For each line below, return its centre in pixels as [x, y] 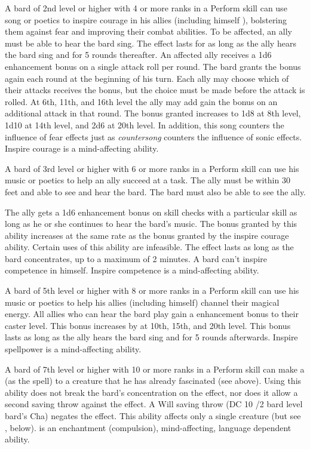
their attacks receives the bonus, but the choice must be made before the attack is [155, 90]
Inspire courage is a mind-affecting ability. [82, 148]
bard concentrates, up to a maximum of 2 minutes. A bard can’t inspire [136, 258]
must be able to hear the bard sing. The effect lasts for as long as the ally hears [151, 43]
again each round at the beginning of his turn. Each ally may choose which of [147, 78]
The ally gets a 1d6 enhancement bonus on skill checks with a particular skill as [151, 212]
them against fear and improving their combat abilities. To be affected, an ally [148, 31]
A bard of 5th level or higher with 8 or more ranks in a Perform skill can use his [152, 290]
